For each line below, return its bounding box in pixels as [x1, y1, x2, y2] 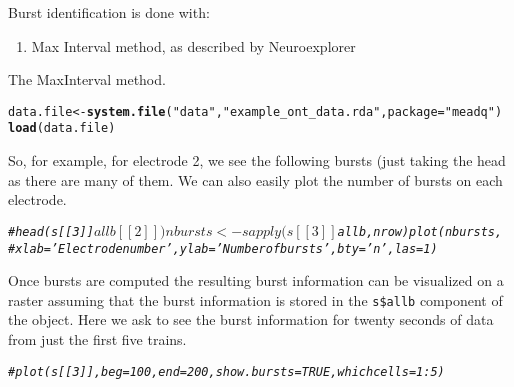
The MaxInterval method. [8, 69, 166, 90]
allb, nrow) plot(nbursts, [337, 224, 503, 239]
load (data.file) [8, 121, 116, 136]
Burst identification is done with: [8, 2, 210, 22]
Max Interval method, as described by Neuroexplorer [31, 35, 356, 56]
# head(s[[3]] [8, 224, 94, 239]
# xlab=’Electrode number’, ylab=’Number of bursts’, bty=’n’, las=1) [8, 241, 438, 256]
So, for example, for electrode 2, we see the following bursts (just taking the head [8, 150, 506, 171]
